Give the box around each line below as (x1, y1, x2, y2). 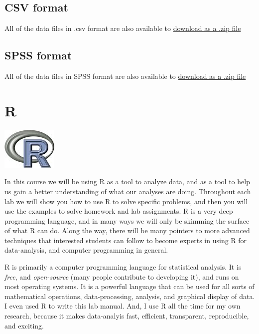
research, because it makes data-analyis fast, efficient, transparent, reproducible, (4, 311, 249, 321)
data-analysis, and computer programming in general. (4, 245, 168, 255)
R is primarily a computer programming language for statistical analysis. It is (4, 262, 242, 272)
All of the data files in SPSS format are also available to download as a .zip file (4, 71, 246, 81)
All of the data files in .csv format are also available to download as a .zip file (4, 23, 241, 33)
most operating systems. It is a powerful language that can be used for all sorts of (4, 281, 255, 292)
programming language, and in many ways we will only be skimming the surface (4, 215, 250, 226)
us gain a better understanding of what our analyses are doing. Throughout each (4, 186, 251, 196)
